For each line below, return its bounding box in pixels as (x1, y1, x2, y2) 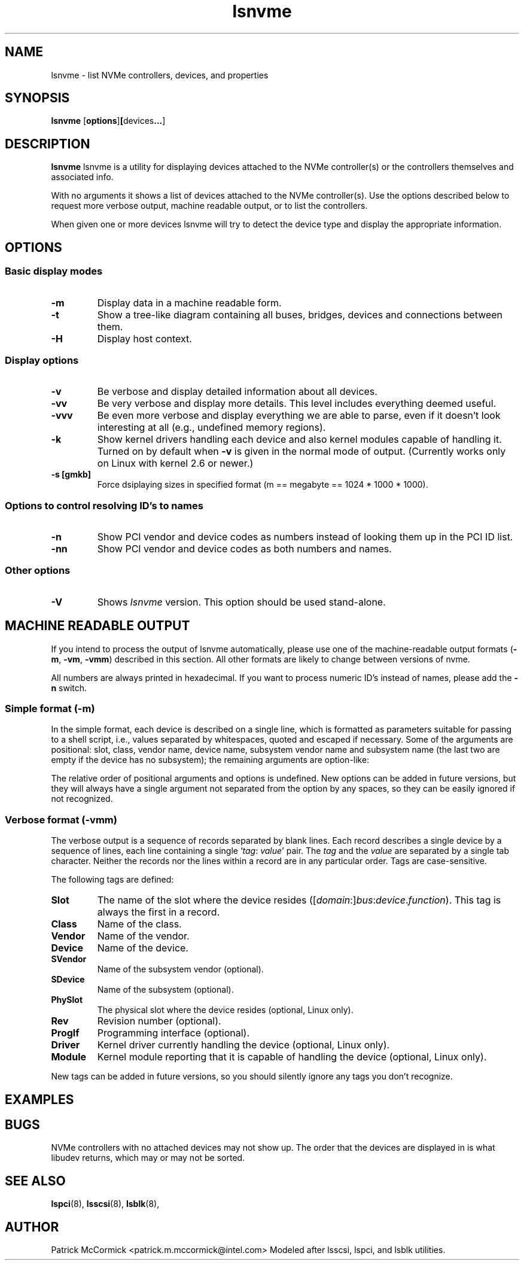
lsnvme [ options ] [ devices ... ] (51, 115, 166, 126)
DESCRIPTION (5, 136, 90, 151)
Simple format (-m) (5, 702, 95, 714)
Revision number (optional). (97, 1015, 221, 1027)
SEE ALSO (5, 1173, 66, 1188)
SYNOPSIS (5, 90, 70, 106)
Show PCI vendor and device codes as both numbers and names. (97, 543, 392, 555)
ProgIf (51, 1027, 80, 1039)
